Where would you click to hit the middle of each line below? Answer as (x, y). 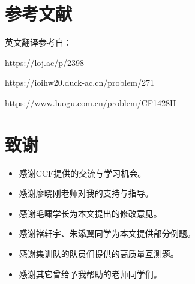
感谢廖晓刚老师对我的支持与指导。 (86, 193)
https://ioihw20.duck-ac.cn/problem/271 (80, 83)
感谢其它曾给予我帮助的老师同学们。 (90, 273)
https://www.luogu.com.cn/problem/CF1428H (91, 102)
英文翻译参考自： (38, 42)
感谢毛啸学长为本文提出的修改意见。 (90, 213)
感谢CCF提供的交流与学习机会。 (82, 173)
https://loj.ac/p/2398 (44, 62)
